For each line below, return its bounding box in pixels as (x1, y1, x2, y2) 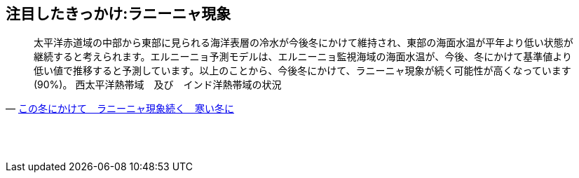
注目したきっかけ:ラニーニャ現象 (6, 5, 231, 22)
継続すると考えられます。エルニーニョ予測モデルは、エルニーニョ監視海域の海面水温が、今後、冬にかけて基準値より (34, 50, 573, 63)
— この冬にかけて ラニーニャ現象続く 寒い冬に (6, 102, 234, 115)
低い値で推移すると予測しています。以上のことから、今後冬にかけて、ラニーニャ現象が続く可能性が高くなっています (34, 64, 571, 77)
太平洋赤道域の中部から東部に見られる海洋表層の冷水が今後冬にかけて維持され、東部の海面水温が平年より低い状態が (34, 36, 573, 49)
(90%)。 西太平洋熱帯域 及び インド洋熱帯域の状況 (34, 78, 282, 91)
